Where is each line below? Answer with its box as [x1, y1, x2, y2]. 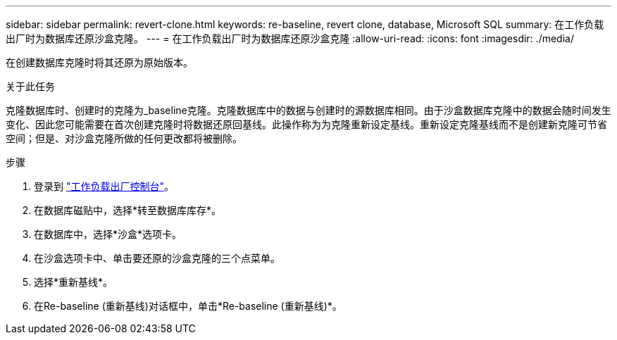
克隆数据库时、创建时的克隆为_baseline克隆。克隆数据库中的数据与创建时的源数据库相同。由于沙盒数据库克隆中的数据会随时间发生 [6, 104, 611, 116]
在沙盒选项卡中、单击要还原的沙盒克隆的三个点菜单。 [34, 252, 280, 264]
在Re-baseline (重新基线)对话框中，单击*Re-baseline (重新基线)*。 [34, 300, 342, 312]
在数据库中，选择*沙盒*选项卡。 [34, 228, 182, 240]
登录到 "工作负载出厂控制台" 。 [34, 180, 174, 192]
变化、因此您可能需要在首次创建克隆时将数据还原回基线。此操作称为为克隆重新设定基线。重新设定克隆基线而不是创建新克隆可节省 [6, 118, 607, 130]
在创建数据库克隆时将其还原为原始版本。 [6, 56, 193, 68]
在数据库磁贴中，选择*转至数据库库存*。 [34, 204, 222, 216]
